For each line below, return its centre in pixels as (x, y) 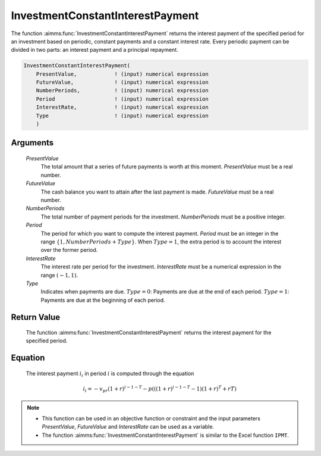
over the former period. (69, 250)
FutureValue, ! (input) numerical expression (122, 82)
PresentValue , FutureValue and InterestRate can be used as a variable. (128, 427)
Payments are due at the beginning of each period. (103, 300)
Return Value (36, 317)
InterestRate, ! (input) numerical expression (122, 107)
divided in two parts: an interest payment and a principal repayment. (95, 50)
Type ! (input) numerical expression (122, 115)
